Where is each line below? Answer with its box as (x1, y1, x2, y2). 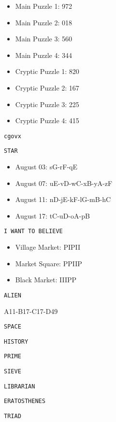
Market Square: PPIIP (15, 258, 82, 268)
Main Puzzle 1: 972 (15, 1, 72, 11)
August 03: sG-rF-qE (15, 162, 78, 172)
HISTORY (4, 338, 29, 345)
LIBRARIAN (4, 383, 35, 390)
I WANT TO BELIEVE (4, 228, 63, 235)
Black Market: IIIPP (15, 275, 77, 285)
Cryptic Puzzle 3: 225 (15, 99, 79, 109)
